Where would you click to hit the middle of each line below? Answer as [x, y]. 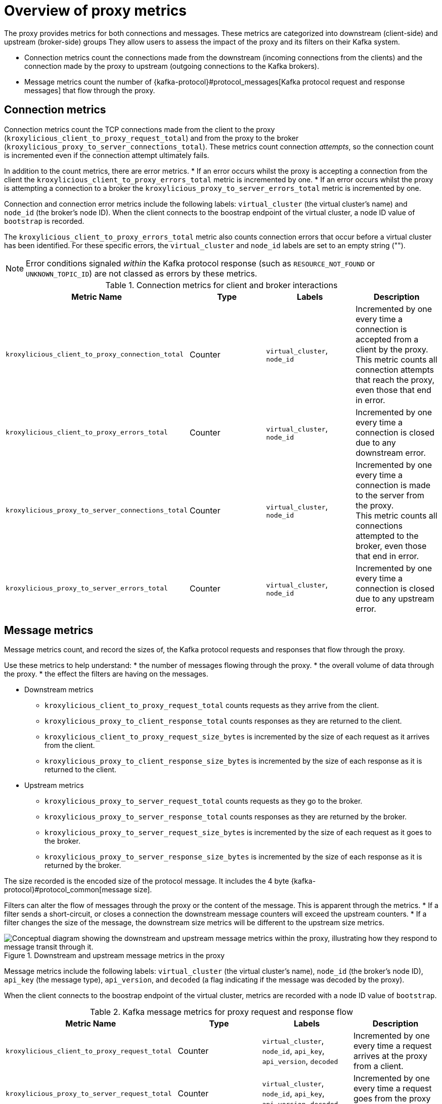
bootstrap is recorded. [44, 221]
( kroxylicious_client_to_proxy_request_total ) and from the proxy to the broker [151, 138]
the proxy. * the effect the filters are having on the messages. [106, 674]
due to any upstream [395, 598]
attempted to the [387, 536]
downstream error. [391, 452]
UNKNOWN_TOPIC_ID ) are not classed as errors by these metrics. [142, 273]
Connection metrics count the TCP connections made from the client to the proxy [140, 129]
